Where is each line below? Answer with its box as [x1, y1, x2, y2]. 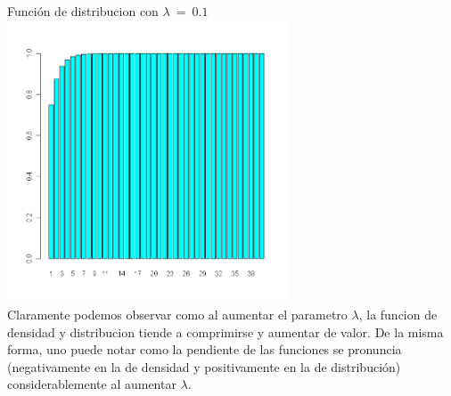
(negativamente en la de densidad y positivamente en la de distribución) [7, 357, 401, 376]
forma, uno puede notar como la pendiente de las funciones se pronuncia [7, 340, 402, 359]
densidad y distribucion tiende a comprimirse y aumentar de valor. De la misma [7, 322, 444, 341]
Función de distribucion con [7, 2, 159, 20]
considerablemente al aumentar [7, 375, 176, 393]
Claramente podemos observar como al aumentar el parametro [7, 304, 348, 323]
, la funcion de [358, 304, 438, 323]
